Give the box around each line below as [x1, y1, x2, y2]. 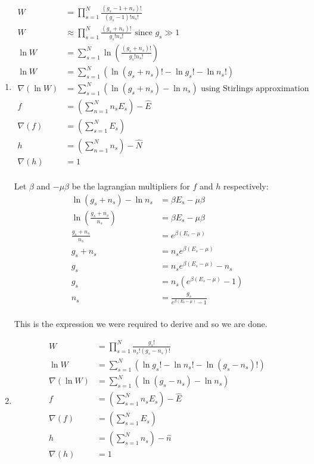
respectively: [223, 180, 269, 192]
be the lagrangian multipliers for [71, 180, 190, 192]
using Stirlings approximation [201, 84, 309, 93]
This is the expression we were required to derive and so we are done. [14, 317, 268, 329]
